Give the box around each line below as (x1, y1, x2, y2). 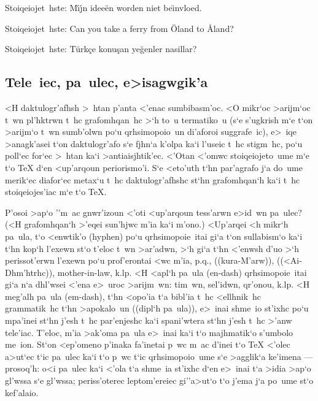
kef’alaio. (5, 386, 39, 399)
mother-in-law (57, 265, 111, 278)
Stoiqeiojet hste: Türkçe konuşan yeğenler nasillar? (5, 42, 197, 55)
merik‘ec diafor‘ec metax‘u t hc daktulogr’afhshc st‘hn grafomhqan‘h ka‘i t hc (5, 173, 300, 186)
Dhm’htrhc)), (5, 265, 55, 278)
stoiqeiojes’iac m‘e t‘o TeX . (5, 185, 107, 198)
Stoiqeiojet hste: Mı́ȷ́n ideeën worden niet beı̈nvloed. (5, 1, 202, 13)
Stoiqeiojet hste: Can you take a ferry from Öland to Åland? (5, 21, 234, 34)
